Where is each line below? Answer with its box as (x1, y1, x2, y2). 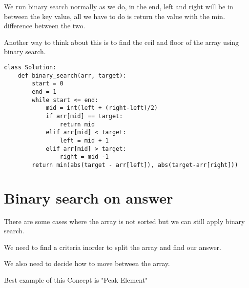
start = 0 (32, 80, 63, 87)
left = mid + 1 (60, 137, 109, 144)
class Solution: (4, 63, 57, 71)
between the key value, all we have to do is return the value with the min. (4, 11, 225, 21)
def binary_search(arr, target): (18, 72, 126, 79)
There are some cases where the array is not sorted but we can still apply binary (4, 216, 245, 226)
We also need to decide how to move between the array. (4, 258, 170, 268)
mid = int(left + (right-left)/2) (45, 104, 158, 112)
